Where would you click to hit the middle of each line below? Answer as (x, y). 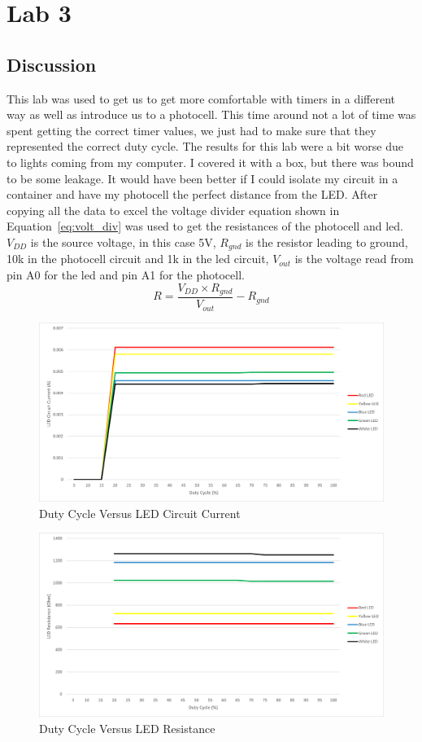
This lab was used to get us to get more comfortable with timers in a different (201, 98)
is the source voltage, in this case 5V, (123, 241)
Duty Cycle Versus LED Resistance (127, 728)
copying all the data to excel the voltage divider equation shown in (173, 210)
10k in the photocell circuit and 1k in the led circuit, (138, 259)
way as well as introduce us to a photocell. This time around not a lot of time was (211, 114)
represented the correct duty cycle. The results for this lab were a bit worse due (205, 146)
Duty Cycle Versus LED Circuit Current (140, 513)
